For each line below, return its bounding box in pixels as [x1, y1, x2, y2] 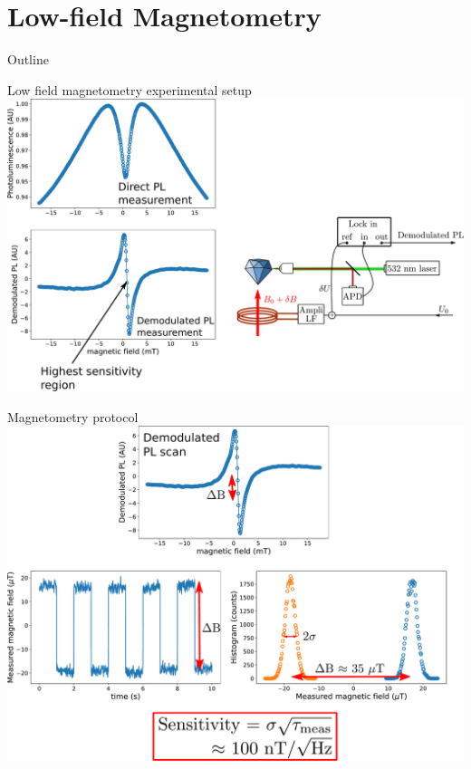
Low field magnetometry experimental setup [7, 80, 252, 99]
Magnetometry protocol [7, 407, 139, 426]
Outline [7, 50, 49, 69]
